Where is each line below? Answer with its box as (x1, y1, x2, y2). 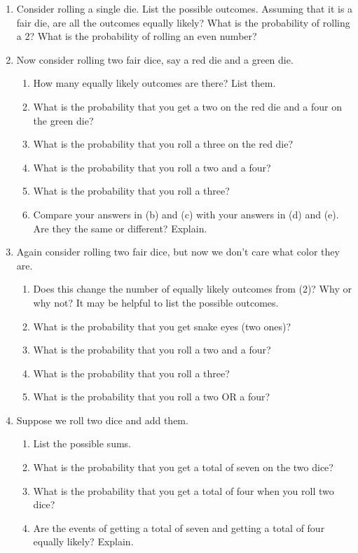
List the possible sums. (33, 436, 131, 451)
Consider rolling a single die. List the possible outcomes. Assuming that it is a (16, 1, 353, 15)
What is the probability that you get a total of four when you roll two (33, 483, 334, 498)
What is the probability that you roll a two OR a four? (33, 389, 270, 404)
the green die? (33, 113, 94, 127)
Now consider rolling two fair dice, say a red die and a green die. (16, 52, 294, 66)
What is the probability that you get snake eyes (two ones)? (33, 318, 291, 333)
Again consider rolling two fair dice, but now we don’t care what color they (16, 244, 340, 259)
